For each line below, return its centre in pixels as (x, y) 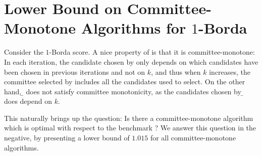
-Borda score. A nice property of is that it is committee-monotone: (152, 52)
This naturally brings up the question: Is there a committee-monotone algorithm (129, 118)
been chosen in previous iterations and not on (75, 71)
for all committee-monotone (193, 138)
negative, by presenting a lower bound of (67, 138)
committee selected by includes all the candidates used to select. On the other (125, 82)
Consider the (24, 52)
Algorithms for (134, 28)
